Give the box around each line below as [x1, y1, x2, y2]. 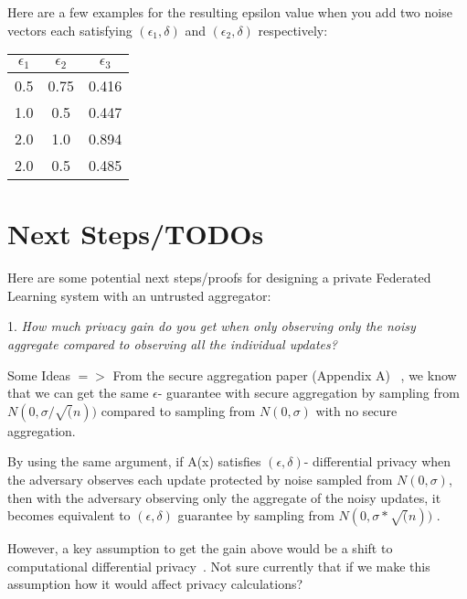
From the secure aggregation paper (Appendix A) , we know [112, 365, 457, 384]
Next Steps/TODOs [7, 215, 264, 252]
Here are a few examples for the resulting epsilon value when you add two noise [7, 3, 452, 21]
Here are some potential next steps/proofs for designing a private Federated [7, 268, 431, 287]
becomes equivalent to [7, 506, 131, 525]
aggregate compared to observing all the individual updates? [7, 335, 337, 354]
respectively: [258, 20, 328, 39]
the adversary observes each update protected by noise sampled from [7, 470, 393, 488]
